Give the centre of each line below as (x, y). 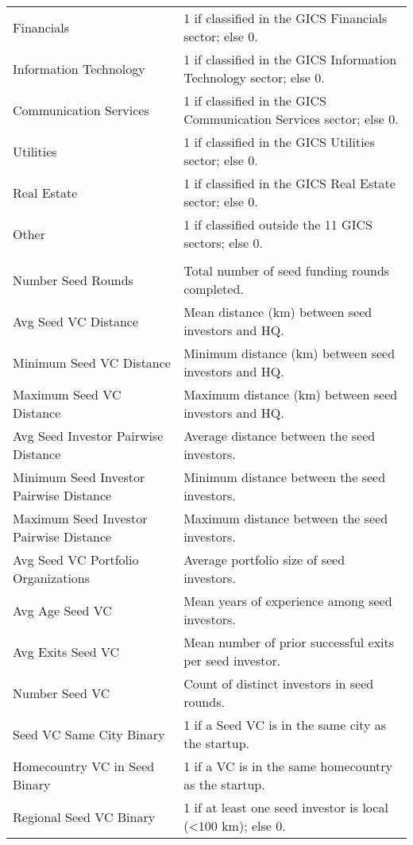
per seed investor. (232, 660)
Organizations (52, 578)
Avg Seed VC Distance (76, 321)
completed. (214, 289)
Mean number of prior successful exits (289, 642)
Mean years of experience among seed (288, 601)
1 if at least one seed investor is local (286, 807)
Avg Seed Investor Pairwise (88, 436)
